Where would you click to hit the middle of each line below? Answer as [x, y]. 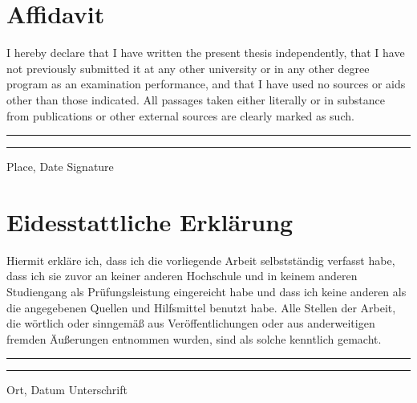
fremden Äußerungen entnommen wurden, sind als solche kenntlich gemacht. [194, 338]
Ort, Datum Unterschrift [67, 390]
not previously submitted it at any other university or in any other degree [188, 68]
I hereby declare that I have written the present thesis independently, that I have [206, 53]
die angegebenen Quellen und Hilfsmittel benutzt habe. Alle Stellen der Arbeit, [201, 307]
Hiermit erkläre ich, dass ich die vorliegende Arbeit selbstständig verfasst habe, [201, 260]
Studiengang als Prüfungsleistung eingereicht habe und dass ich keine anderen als [206, 291]
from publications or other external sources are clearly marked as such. [180, 115]
